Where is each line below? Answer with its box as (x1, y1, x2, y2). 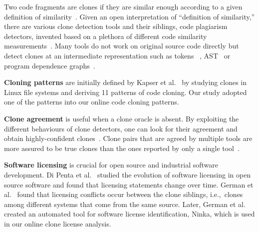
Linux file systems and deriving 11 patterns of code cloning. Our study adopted (4, 86, 247, 97)
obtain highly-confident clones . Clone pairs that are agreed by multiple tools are (4, 133, 253, 143)
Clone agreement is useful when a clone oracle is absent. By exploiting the (4, 113, 239, 123)
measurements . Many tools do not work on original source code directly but (4, 40, 239, 51)
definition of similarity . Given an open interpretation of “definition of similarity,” (4, 11, 255, 21)
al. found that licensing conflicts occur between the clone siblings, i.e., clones (4, 189, 243, 199)
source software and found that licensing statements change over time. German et (4, 179, 254, 189)
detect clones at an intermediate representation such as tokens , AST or (4, 50, 231, 60)
